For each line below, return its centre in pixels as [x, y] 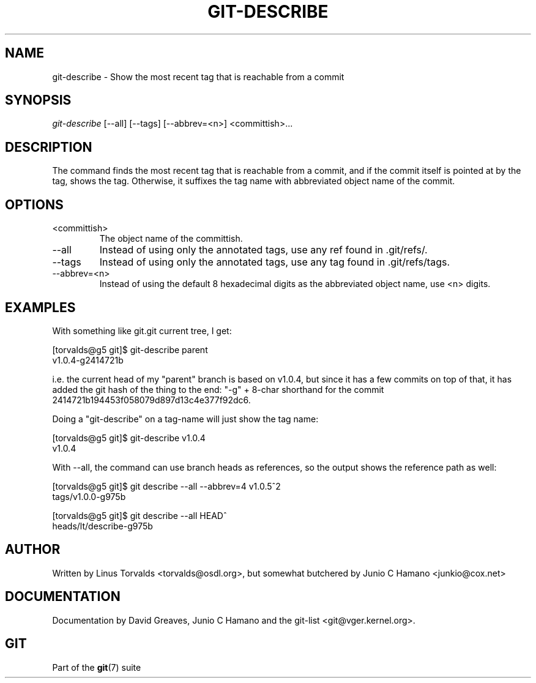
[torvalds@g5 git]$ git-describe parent [130, 349]
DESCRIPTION [49, 147]
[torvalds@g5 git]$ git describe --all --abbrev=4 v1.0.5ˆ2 [166, 486]
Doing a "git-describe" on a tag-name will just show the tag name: [185, 419]
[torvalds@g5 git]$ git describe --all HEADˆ [140, 515]
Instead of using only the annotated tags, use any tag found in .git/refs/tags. [274, 262]
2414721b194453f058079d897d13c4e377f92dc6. [151, 400]
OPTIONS [34, 204]
